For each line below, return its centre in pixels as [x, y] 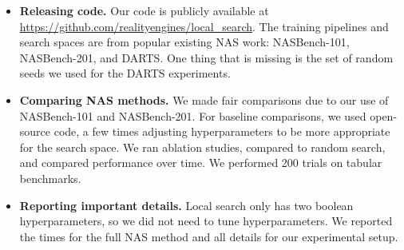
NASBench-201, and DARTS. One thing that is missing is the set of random [206, 57]
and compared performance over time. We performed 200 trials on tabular [201, 163]
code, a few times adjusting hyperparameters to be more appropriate [222, 131]
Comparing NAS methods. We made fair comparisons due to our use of [204, 99]
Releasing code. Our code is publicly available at [144, 10]
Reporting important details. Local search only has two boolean [186, 205]
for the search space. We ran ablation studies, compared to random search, [202, 147]
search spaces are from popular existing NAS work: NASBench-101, [184, 42]
